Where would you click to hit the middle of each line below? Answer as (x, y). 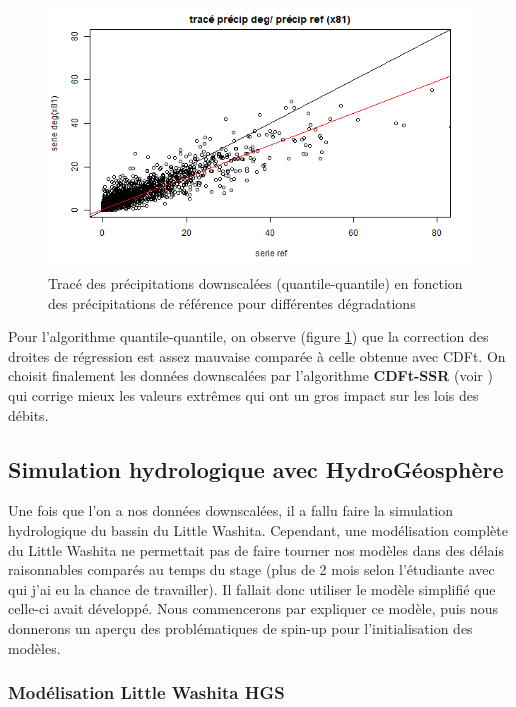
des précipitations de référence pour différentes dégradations (232, 302)
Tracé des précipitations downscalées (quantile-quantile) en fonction (255, 283)
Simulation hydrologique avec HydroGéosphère (256, 468)
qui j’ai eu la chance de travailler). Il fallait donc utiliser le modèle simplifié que (252, 588)
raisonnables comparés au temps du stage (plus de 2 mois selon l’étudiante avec (251, 569)
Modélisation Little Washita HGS (146, 692)
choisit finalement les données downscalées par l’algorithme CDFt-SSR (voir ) (250, 375)
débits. (28, 414)
